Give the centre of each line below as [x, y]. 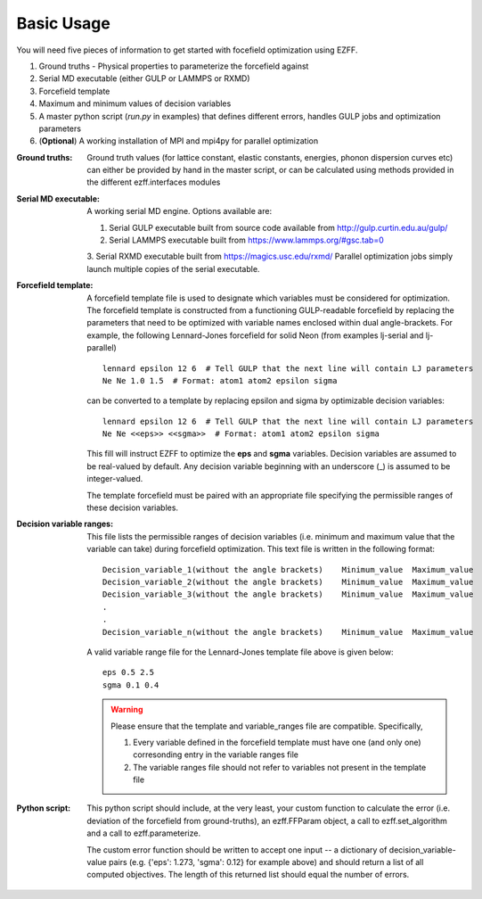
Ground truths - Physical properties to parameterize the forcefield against [174, 66]
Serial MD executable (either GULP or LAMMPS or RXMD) [144, 78]
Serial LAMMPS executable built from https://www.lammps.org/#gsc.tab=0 [247, 240]
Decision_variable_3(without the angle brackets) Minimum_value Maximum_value [288, 594]
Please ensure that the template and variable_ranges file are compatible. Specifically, [267, 726]
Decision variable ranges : [65, 524]
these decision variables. [132, 507]
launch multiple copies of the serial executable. [173, 268]
